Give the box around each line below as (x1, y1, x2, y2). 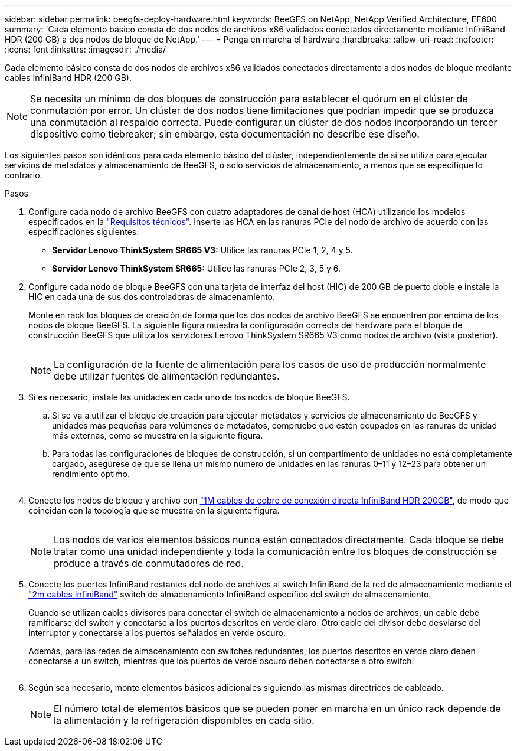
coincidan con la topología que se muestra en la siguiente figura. (28, 505, 280, 515)
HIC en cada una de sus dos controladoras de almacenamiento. (28, 292, 276, 302)
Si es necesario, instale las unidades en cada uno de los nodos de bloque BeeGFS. (28, 392, 350, 402)
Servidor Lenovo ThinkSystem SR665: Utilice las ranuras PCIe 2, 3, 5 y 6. (52, 263, 341, 273)
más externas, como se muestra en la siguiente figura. (52, 430, 263, 440)
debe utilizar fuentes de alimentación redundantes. (54, 370, 280, 382)
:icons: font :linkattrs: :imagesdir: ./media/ (5, 44, 166, 54)
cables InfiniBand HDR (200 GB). (5, 73, 132, 83)
